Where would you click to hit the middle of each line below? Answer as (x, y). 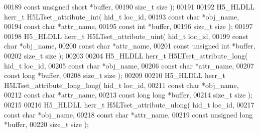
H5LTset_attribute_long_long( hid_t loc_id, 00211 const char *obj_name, (121, 85)
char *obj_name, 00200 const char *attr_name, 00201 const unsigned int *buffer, (130, 46)
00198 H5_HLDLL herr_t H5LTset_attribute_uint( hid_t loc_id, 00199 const (126, 36)
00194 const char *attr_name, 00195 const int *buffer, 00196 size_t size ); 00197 (128, 26)
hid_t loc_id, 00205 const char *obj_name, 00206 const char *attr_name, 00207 (129, 65)
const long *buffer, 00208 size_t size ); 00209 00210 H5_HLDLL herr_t (115, 75)
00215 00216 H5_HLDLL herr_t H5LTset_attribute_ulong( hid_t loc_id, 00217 (129, 104)
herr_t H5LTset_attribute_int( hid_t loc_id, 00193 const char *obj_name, (122, 16)
